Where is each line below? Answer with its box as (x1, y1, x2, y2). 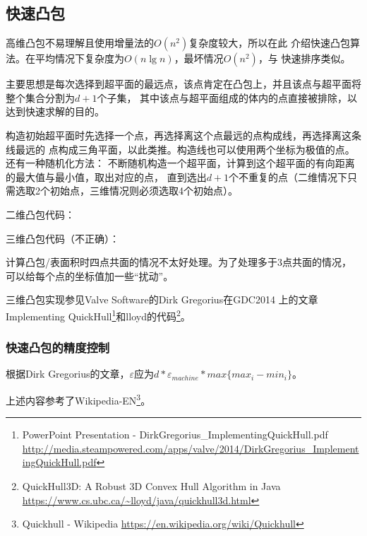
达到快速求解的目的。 (6, 104, 104, 119)
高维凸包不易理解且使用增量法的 (6, 35, 154, 50)
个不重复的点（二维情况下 (229, 169, 348, 184)
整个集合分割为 (6, 90, 75, 105)
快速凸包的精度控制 (6, 339, 110, 356)
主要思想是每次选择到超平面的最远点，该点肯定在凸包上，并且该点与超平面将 (6, 76, 361, 91)
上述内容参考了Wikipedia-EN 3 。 (6, 390, 151, 407)
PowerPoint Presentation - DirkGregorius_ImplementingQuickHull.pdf (22, 427, 328, 442)
